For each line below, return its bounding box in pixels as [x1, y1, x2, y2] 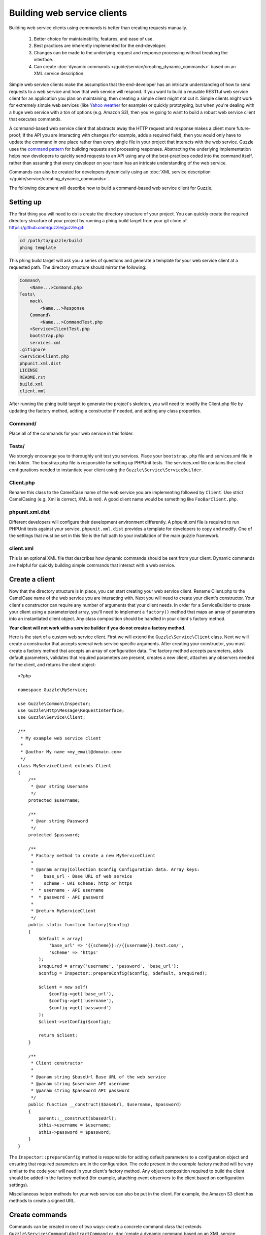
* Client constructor [31, 1060, 83, 1066]
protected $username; [28, 798, 81, 803]
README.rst [19, 374, 46, 380]
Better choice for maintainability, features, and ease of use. [33, 36, 154, 41]
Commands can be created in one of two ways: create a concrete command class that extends [9, 1224, 202, 1230]
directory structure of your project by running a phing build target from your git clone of [9, 218, 187, 224]
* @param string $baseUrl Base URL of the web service [31, 1074, 166, 1079]
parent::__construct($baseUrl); [38, 1115, 117, 1121]
